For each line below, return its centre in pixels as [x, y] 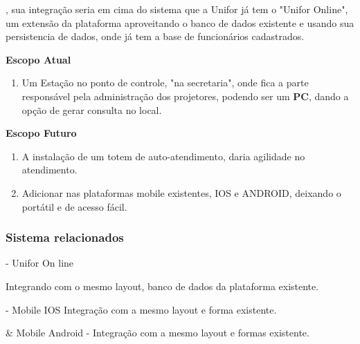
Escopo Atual [38, 59]
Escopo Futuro [41, 133]
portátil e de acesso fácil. [74, 206]
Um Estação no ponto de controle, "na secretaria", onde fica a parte [165, 83]
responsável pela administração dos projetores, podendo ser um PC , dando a [185, 96]
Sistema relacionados [65, 237]
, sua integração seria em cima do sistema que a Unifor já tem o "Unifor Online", [177, 9]
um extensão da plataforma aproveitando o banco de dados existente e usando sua [180, 22]
